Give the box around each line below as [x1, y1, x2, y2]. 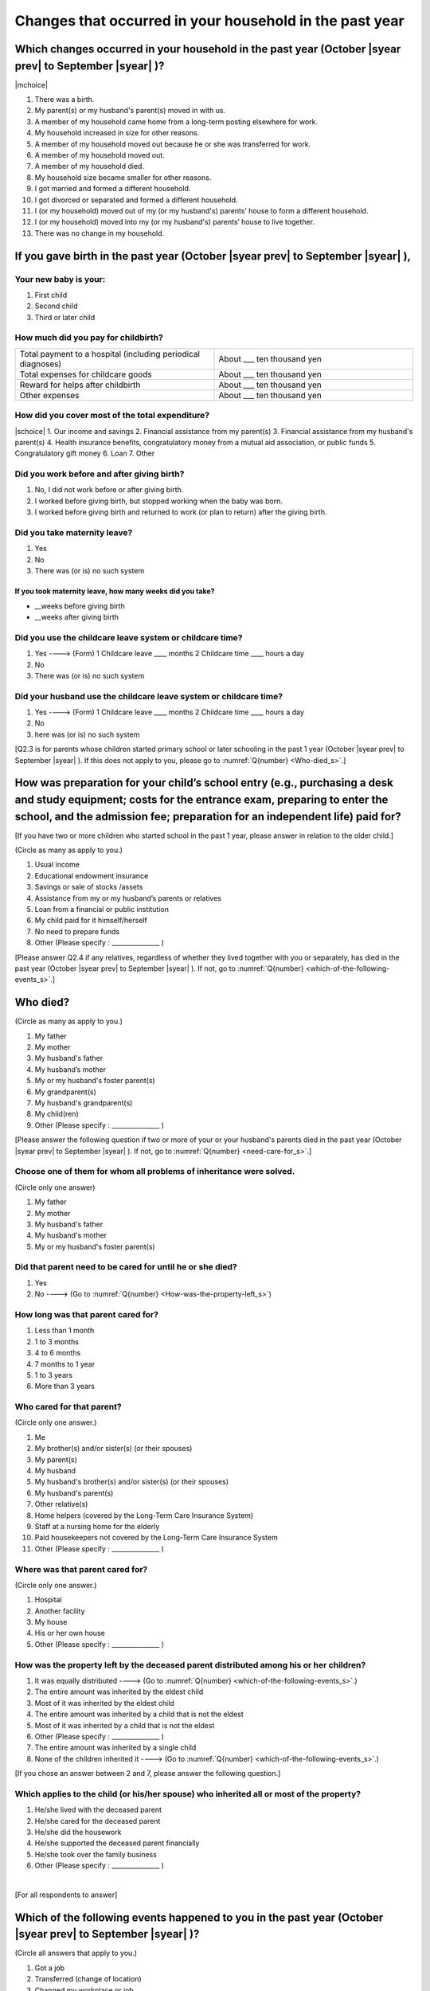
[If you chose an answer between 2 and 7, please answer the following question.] [14, 1769, 281, 1778]
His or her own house [34, 1629, 105, 1638]
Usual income [34, 860, 80, 870]
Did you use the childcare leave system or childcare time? [14, 632, 243, 643]
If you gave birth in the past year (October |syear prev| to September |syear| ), [14, 249, 412, 263]
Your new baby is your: [14, 273, 106, 284]
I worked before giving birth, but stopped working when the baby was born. [34, 496, 283, 506]
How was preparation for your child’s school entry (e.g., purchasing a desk [14, 776, 393, 790]
